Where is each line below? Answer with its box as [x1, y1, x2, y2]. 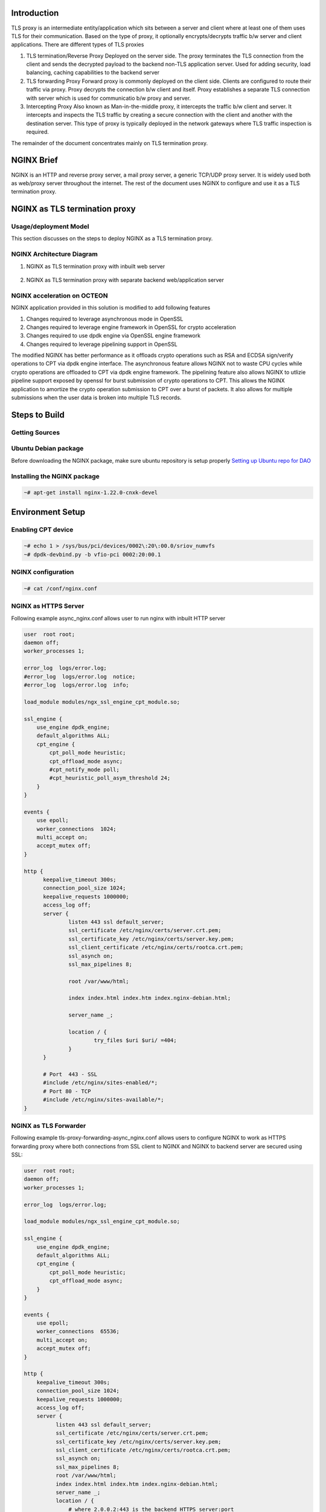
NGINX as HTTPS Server [11, 602, 85, 610]
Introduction [11, 8, 59, 18]
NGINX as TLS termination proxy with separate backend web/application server [26, 276, 225, 284]
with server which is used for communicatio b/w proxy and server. [26, 94, 191, 102]
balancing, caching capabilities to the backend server [26, 69, 160, 76]
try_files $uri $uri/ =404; [94, 1037, 177, 1044]
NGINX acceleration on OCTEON [11, 291, 108, 299]
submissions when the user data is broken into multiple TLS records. [11, 394, 182, 402]
